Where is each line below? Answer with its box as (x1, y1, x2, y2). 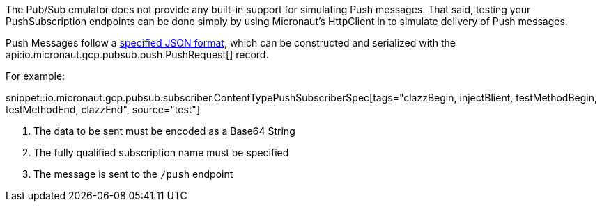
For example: (6, 70, 65, 82)
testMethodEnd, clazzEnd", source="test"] (6, 104, 201, 115)
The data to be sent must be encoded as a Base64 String (33, 125, 295, 137)
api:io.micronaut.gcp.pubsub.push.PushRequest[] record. (6, 49, 269, 60)
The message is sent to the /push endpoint (33, 168, 233, 180)
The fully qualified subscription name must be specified (33, 147, 289, 158)
